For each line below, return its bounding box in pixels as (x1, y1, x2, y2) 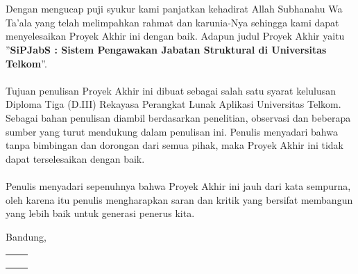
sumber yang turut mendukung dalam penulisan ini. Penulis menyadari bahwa (6, 124, 338, 138)
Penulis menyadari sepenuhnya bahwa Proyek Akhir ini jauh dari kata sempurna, (6, 178, 351, 193)
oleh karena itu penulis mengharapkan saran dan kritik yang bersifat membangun (6, 192, 353, 207)
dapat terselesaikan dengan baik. (6, 151, 145, 166)
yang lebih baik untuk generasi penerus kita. (6, 206, 195, 220)
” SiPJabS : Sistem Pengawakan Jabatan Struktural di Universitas (6, 42, 327, 56)
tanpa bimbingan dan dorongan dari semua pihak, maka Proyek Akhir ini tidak (6, 138, 344, 152)
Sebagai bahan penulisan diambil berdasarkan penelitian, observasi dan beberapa (6, 110, 351, 124)
